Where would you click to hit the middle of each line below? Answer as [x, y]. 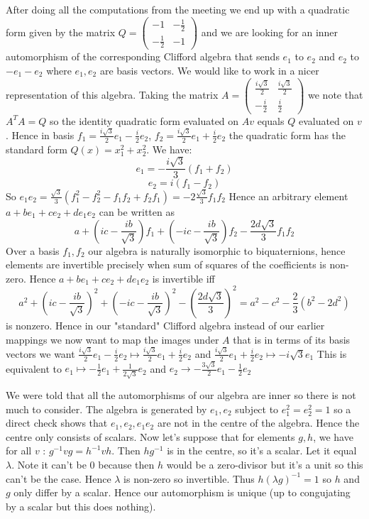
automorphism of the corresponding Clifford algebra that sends [143, 56]
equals [271, 120]
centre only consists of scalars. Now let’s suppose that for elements [150, 436]
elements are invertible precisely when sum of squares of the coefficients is [166, 264]
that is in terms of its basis [292, 339]
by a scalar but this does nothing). [81, 506]
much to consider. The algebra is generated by [106, 409]
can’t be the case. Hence [59, 478]
